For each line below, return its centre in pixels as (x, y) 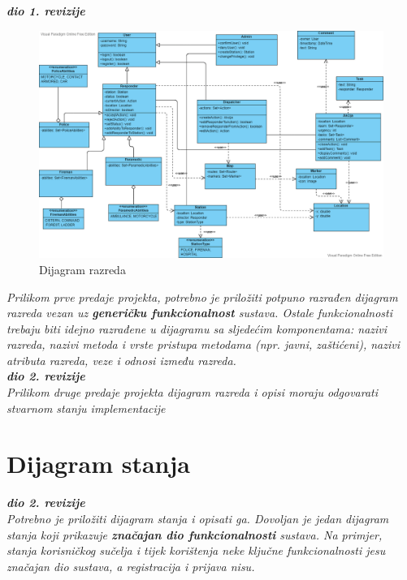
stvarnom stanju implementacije (86, 408)
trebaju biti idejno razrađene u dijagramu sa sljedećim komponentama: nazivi (197, 328)
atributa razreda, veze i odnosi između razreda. (121, 360)
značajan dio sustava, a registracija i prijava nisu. (131, 566)
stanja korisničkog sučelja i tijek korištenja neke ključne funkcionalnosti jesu (196, 550)
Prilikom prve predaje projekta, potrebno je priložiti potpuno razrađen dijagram (202, 296)
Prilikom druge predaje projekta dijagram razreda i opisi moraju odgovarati (193, 392)
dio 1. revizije (46, 11)
